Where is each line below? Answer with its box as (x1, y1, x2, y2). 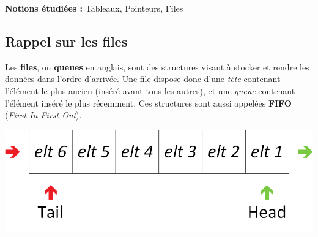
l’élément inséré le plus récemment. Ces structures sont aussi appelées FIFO (5, 96, 292, 109)
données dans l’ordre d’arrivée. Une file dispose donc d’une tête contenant (5, 72, 281, 85)
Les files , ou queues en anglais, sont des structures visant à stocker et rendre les (5, 60, 309, 73)
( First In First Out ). (5, 108, 82, 121)
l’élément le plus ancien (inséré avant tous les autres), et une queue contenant (5, 84, 295, 97)
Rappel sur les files (5, 31, 128, 50)
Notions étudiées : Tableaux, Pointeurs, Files (5, 2, 183, 14)
